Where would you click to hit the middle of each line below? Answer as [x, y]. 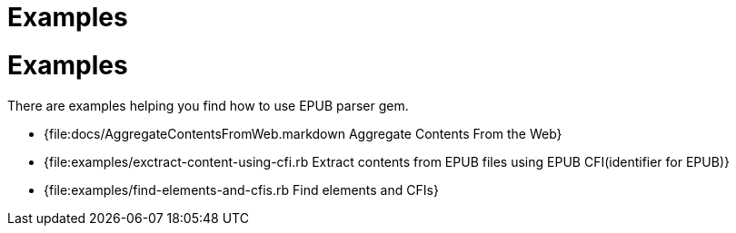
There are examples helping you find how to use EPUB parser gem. [208, 105]
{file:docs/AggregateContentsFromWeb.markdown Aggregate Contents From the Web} [303, 133]
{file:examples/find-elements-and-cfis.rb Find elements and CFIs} [241, 189]
